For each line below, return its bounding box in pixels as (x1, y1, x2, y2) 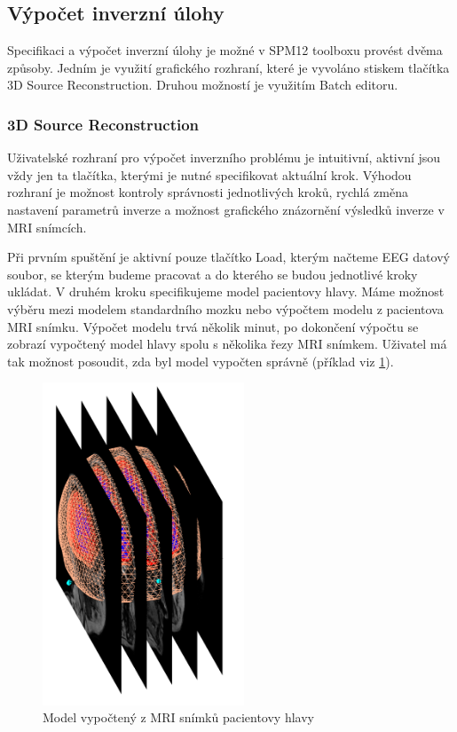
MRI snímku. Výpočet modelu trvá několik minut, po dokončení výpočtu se (7, 317, 419, 335)
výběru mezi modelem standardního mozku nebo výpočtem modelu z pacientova (7, 299, 444, 318)
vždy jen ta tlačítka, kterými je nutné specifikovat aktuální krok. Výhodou (7, 165, 412, 184)
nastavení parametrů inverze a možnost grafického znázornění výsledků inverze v (7, 200, 445, 218)
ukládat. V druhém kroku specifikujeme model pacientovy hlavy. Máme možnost (7, 282, 445, 301)
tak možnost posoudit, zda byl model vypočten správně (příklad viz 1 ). (7, 351, 394, 370)
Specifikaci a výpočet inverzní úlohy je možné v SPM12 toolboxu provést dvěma (7, 41, 443, 59)
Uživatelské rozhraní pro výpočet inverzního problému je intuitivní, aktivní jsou (7, 148, 441, 167)
